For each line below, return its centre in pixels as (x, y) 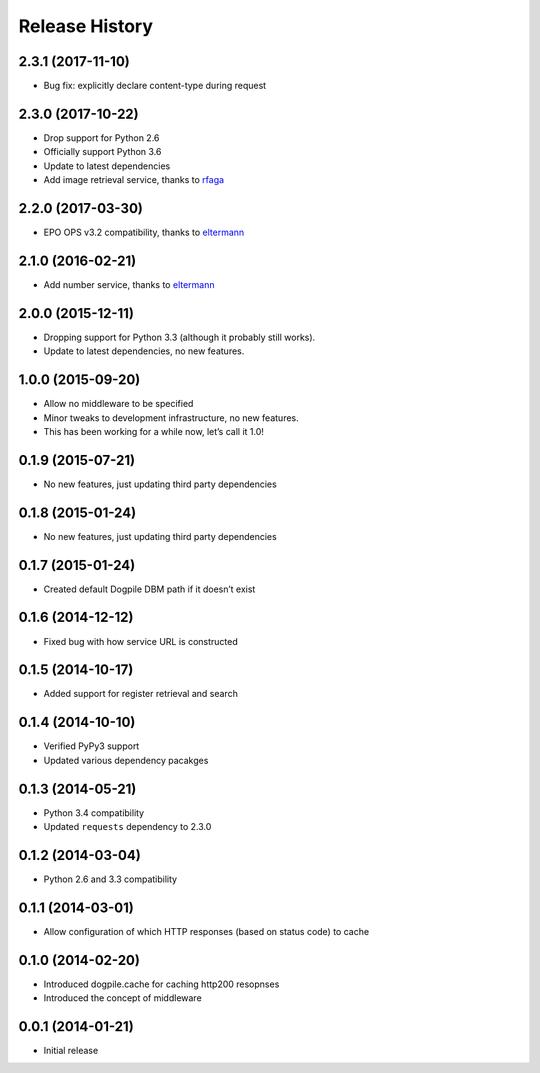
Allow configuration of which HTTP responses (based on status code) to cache (206, 931)
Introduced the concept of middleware (122, 998)
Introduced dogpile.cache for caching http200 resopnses (161, 984)
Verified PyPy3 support (91, 746)
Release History (86, 26)
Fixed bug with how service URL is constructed (141, 641)
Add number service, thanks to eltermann (129, 284)
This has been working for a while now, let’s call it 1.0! (154, 431)
